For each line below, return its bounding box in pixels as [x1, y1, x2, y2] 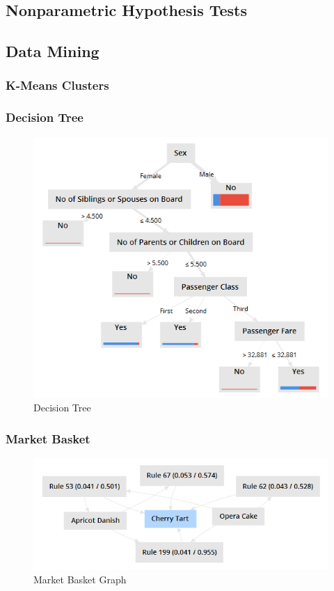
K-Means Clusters [6, 77, 109, 94]
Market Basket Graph [33, 572, 127, 586]
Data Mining [6, 40, 100, 62]
